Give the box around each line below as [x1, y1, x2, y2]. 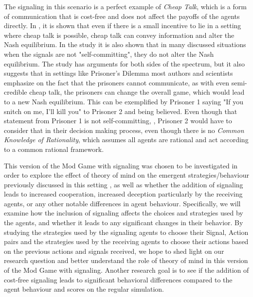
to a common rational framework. [4, 144, 104, 154]
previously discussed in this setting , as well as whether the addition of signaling [4, 179, 243, 189]
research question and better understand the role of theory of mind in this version [4, 255, 248, 265]
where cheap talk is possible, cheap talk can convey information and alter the [4, 30, 235, 40]
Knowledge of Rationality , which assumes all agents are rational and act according [4, 134, 249, 145]
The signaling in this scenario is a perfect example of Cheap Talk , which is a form [4, 1, 247, 11]
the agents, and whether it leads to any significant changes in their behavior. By [4, 217, 243, 228]
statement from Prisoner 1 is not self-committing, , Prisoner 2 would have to [4, 115, 232, 126]
